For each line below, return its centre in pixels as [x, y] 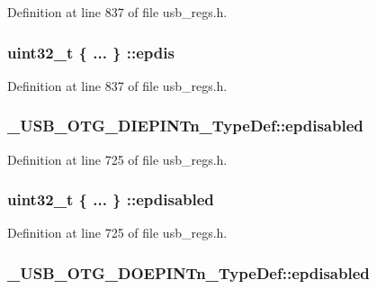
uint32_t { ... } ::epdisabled [111, 199]
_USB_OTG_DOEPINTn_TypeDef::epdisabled [188, 272]
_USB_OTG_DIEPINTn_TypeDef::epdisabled [185, 126]
